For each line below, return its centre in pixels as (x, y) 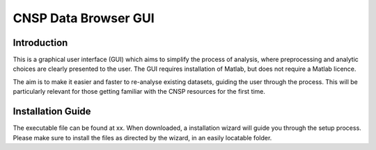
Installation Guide (52, 111)
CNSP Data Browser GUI (84, 18)
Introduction (40, 43)
